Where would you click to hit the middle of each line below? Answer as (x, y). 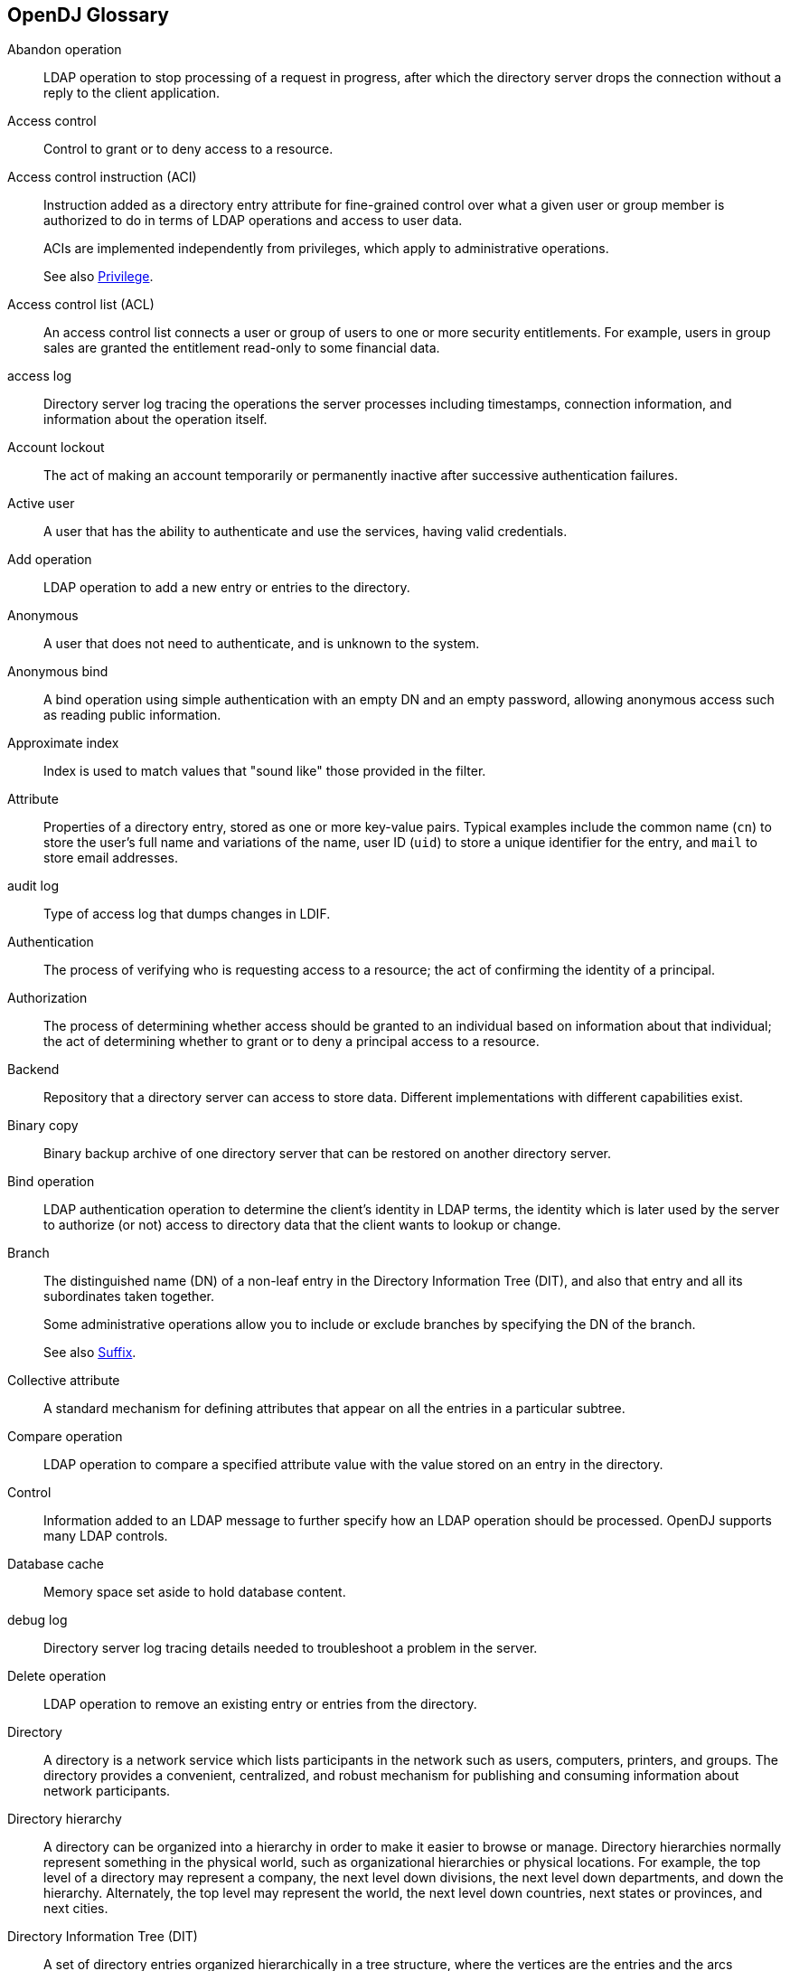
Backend (33, 1070)
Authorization (47, 998)
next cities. (76, 1909)
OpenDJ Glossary (88, 15)
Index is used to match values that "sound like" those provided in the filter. (265, 771)
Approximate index (63, 743)
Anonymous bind (58, 672)
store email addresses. (111, 858)
